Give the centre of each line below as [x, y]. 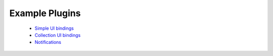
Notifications [48, 42]
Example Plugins [45, 13]
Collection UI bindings [58, 35]
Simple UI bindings [54, 28]
